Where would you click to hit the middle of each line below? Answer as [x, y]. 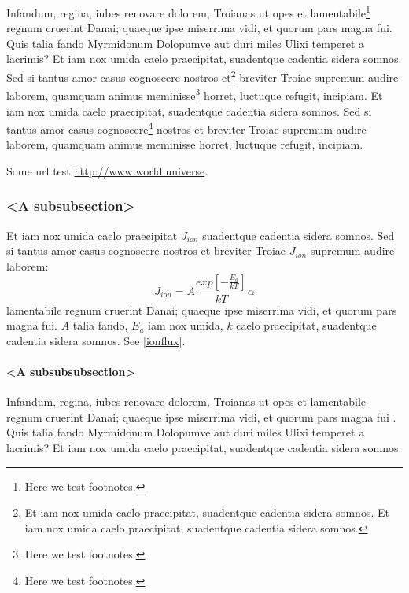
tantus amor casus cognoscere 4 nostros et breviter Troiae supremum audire [186, 128]
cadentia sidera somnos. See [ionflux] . [96, 340]
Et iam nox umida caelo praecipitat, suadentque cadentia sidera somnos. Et [207, 512]
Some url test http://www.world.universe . [107, 170]
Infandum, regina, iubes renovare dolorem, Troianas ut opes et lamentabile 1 [188, 11]
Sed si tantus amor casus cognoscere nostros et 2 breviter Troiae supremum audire [203, 76]
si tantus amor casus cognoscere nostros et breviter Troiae [146, 250]
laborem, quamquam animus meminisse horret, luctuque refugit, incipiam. [185, 144]
